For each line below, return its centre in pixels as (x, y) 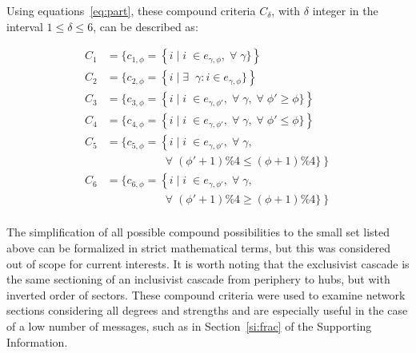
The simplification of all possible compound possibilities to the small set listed (198, 232)
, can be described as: (146, 26)
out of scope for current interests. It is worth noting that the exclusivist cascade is (208, 263)
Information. (37, 341)
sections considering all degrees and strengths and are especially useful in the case (207, 310)
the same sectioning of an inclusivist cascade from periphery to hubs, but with (198, 279)
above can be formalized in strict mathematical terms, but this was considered (199, 248)
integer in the (345, 10)
